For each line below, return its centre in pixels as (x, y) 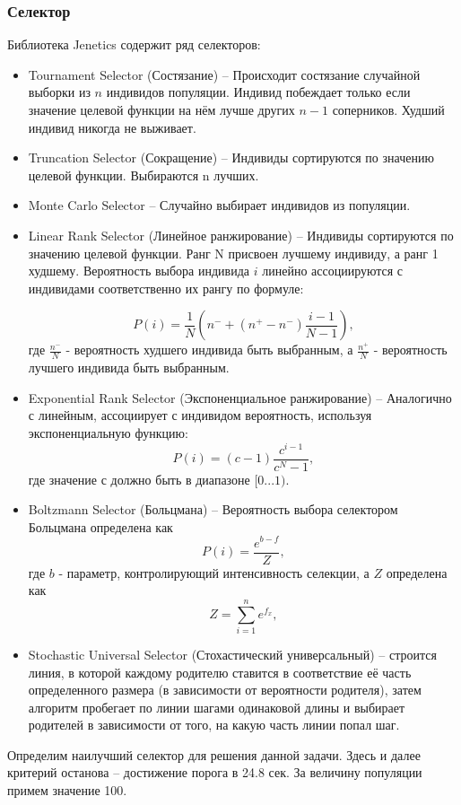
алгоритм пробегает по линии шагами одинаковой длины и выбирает (217, 707)
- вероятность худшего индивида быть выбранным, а (209, 350)
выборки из (59, 92)
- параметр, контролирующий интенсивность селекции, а (214, 572)
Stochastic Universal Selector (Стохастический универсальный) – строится (232, 654)
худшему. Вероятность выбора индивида (139, 271)
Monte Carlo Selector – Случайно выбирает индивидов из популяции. (219, 205)
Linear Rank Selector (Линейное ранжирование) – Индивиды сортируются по (241, 235)
